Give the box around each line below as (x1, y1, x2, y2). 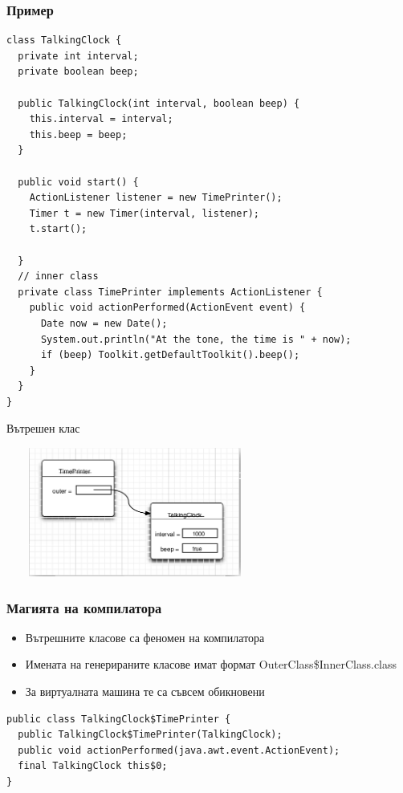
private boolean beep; (18, 66, 139, 78)
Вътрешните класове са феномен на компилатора (25, 628, 265, 645)
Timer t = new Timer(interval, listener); (29, 207, 259, 219)
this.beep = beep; (29, 128, 128, 140)
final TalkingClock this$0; (18, 760, 168, 772)
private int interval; (18, 50, 139, 62)
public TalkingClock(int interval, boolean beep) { (18, 97, 300, 109)
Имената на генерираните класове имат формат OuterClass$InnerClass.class (25, 656, 397, 673)
